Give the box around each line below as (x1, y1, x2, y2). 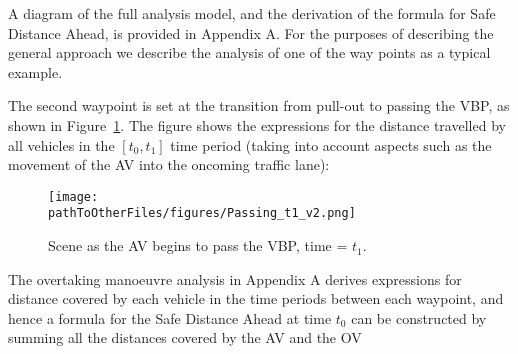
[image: (48, 189, 99, 204)
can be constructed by (351, 307, 487, 328)
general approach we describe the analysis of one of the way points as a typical (8, 42, 491, 63)
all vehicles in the (8, 134, 115, 155)
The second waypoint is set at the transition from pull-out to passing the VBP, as (8, 95, 510, 116)
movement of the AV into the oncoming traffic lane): (8, 154, 330, 175)
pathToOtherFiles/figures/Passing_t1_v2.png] (48, 206, 356, 221)
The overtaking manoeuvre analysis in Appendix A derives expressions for (8, 268, 462, 289)
